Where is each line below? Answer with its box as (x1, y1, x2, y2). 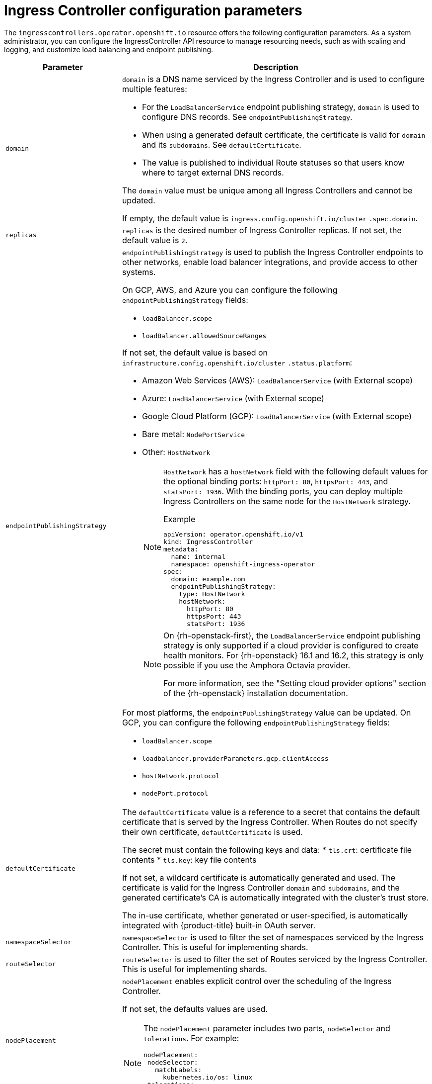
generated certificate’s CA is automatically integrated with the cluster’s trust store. (122, 892, 429, 903)
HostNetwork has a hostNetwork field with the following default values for (163, 466, 428, 476)
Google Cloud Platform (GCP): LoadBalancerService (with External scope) (142, 411, 412, 421)
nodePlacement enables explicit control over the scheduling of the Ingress (122, 976, 392, 986)
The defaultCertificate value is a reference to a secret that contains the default (122, 807, 420, 817)
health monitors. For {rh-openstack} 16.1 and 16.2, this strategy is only (163, 650, 424, 660)
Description (253, 62, 298, 72)
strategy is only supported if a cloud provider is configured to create (163, 640, 419, 650)
